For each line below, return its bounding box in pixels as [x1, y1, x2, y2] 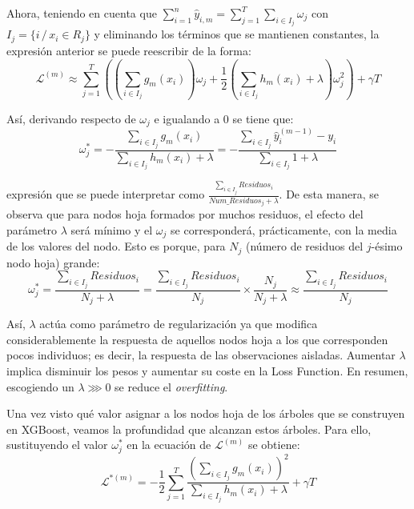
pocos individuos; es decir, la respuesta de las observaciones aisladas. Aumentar [6, 347, 396, 363]
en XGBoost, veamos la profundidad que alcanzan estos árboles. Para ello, [6, 420, 372, 437]
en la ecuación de [127, 436, 211, 453]
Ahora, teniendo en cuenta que [6, 5, 157, 21]
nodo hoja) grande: [6, 254, 100, 271]
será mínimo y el [70, 221, 153, 238]
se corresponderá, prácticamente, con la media [171, 221, 397, 238]
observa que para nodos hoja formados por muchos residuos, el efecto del [6, 206, 364, 222]
